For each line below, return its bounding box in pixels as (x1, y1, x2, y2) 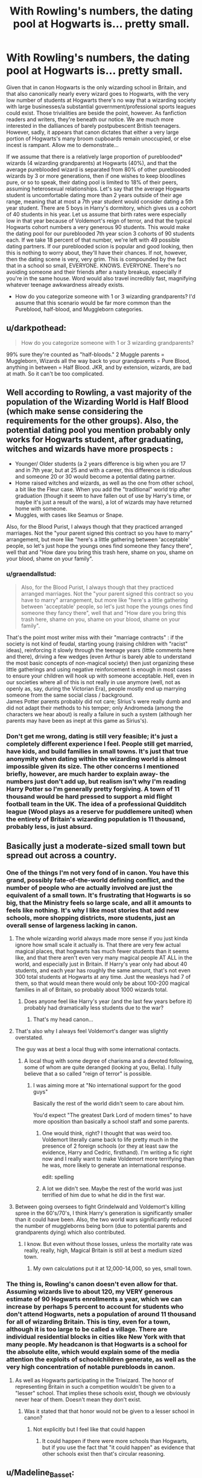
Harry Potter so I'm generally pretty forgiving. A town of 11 (6, 785, 180, 793)
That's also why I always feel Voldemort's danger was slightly (14, 1028, 169, 1035)
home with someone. (14, 505, 68, 512)
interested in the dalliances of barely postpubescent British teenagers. (6, 122, 181, 129)
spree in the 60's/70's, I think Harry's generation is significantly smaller (14, 1210, 193, 1217)
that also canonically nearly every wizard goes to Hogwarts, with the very (6, 90, 189, 97)
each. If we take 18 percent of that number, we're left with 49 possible (6, 236, 180, 244)
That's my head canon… (33, 1016, 93, 1023)
